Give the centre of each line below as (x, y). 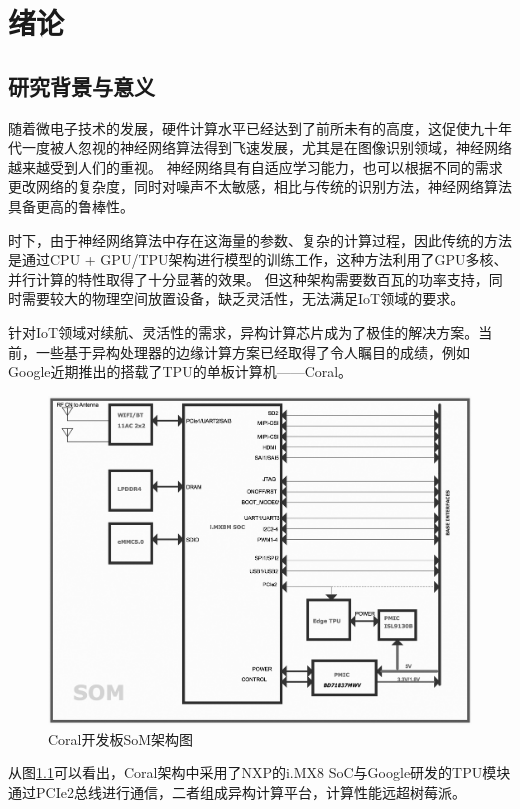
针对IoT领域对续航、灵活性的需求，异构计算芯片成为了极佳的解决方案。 (243, 331)
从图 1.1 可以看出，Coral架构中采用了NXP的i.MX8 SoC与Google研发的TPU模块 (259, 772)
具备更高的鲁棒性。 (71, 205)
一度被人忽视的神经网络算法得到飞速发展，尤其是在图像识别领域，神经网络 (266, 147)
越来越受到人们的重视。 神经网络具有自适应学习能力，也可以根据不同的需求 (255, 166)
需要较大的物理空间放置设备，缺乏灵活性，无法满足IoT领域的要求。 (243, 298)
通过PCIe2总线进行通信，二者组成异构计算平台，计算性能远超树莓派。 (237, 791)
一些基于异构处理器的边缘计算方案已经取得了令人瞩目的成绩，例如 (252, 351)
